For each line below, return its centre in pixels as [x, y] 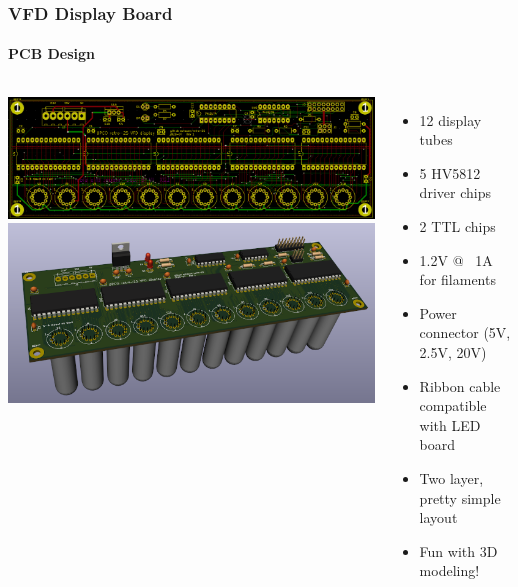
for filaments [457, 279]
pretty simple [460, 497]
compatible [453, 405]
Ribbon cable [460, 385]
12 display [450, 119]
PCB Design [51, 53]
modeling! [449, 570]
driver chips [455, 192]
